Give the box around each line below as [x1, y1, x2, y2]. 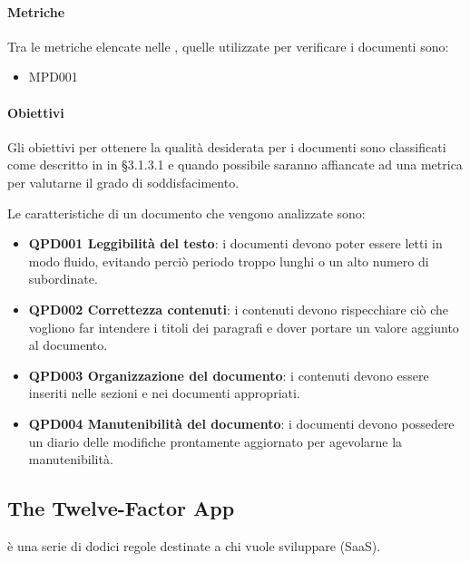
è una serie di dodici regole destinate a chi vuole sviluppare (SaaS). [7, 536, 381, 555]
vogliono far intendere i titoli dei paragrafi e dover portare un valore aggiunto [28, 317, 459, 336]
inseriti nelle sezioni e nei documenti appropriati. [28, 383, 300, 402]
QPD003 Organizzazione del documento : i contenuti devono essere [28, 365, 429, 384]
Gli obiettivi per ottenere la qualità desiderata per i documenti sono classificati [7, 137, 446, 156]
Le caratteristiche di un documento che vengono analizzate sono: [7, 203, 366, 222]
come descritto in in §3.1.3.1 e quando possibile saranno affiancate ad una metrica [7, 155, 463, 174]
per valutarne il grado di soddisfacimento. [7, 172, 240, 191]
